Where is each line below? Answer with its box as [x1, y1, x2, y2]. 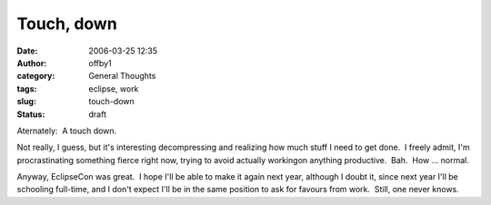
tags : [16, 83, 37, 94]
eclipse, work [88, 83, 139, 94]
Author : [16, 57, 47, 68]
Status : [16, 109, 45, 120]
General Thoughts [88, 71, 156, 82]
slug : [16, 96, 36, 107]
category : [16, 71, 55, 82]
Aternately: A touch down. [16, 125, 117, 136]
